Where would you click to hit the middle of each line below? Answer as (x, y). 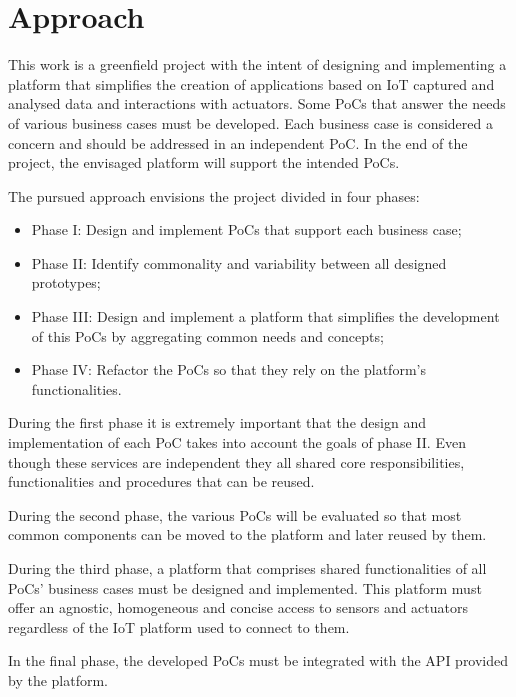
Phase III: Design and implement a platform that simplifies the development (265, 316)
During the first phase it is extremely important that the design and (217, 422)
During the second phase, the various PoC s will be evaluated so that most (235, 514)
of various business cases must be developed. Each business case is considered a (250, 122)
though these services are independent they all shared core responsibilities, (236, 461)
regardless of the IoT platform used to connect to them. (179, 626)
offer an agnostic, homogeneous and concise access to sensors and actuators (238, 607)
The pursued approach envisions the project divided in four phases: (214, 195)
